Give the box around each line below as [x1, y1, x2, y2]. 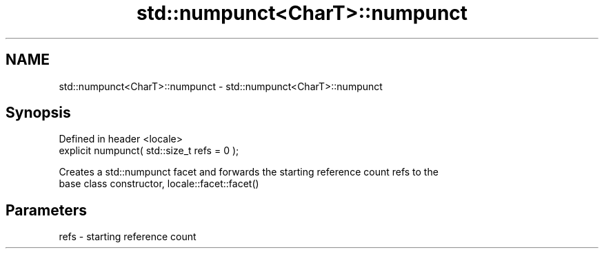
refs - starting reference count [59, 231, 197, 243]
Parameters [6, 201, 87, 219]
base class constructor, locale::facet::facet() [59, 178, 259, 190]
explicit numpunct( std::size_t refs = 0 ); [59, 145, 239, 157]
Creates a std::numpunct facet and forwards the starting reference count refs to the [59, 166, 439, 178]
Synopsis [6, 104, 71, 122]
